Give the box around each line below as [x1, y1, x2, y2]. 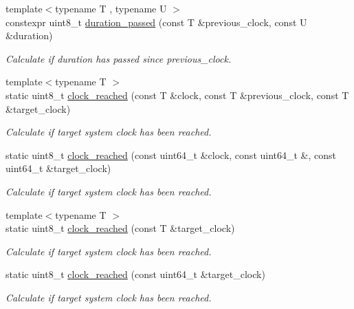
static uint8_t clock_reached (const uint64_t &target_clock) [5, 267, 265, 281]
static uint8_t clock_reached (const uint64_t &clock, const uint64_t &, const [5, 147, 337, 162]
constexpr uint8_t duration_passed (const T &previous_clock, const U [5, 14, 307, 29]
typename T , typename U [55, 1, 167, 15]
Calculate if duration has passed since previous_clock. [5, 51, 232, 65]
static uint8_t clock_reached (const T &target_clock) [5, 221, 235, 235]
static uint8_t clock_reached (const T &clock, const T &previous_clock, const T [5, 87, 349, 102]
